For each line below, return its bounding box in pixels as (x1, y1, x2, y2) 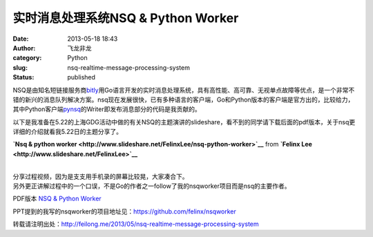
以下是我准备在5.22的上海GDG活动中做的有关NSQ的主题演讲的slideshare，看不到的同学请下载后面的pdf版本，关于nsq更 (12, 117, 356, 126)
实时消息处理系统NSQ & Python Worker (12, 10, 239, 26)
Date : (12, 35, 29, 43)
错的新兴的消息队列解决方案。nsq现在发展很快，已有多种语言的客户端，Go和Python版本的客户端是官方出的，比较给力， (12, 95, 354, 104)
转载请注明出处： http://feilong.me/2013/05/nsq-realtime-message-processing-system (12, 220, 259, 228)
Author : (12, 44, 36, 52)
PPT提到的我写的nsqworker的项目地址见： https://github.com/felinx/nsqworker (12, 207, 236, 216)
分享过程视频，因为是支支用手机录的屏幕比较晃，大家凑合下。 (12, 172, 189, 180)
